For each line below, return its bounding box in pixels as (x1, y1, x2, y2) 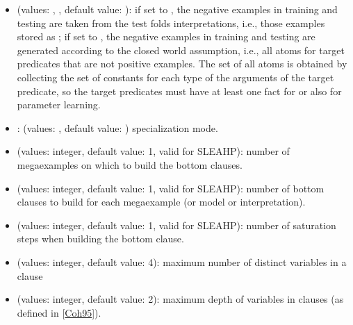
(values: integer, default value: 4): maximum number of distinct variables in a (17, 254, 347, 269)
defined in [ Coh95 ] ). (17, 305, 101, 319)
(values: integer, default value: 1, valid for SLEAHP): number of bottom (17, 181, 325, 195)
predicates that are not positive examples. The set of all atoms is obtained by (17, 56, 347, 71)
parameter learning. (17, 97, 101, 112)
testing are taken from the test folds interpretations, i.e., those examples (17, 15, 325, 30)
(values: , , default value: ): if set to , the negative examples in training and (17, 2, 338, 16)
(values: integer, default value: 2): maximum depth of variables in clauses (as (17, 292, 344, 306)
